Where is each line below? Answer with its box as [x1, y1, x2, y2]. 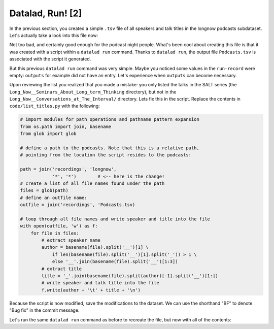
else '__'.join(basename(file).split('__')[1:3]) [52, 259, 178, 265]
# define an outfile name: [20, 194, 87, 201]
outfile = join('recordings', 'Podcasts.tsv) [20, 202, 135, 208]
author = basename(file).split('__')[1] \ [41, 244, 149, 250]
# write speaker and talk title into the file [41, 280, 159, 286]
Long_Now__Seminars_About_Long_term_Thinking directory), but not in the [9, 89, 177, 95]
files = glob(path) [20, 188, 68, 193]
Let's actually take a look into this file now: [9, 32, 98, 38]
